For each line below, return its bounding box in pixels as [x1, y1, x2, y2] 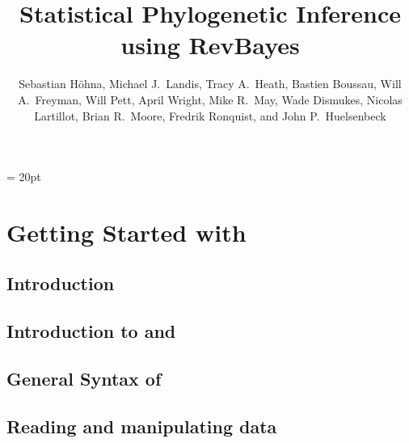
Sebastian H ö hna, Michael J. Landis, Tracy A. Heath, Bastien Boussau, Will [19, 75, 402, 92]
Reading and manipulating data [6, 413, 277, 438]
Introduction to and [6, 319, 176, 344]
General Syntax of [6, 366, 162, 391]
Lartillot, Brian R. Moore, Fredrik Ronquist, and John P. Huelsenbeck [34, 107, 386, 124]
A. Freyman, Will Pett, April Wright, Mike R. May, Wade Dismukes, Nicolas [18, 91, 403, 108]
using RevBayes [120, 28, 300, 61]
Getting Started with [6, 215, 247, 248]
